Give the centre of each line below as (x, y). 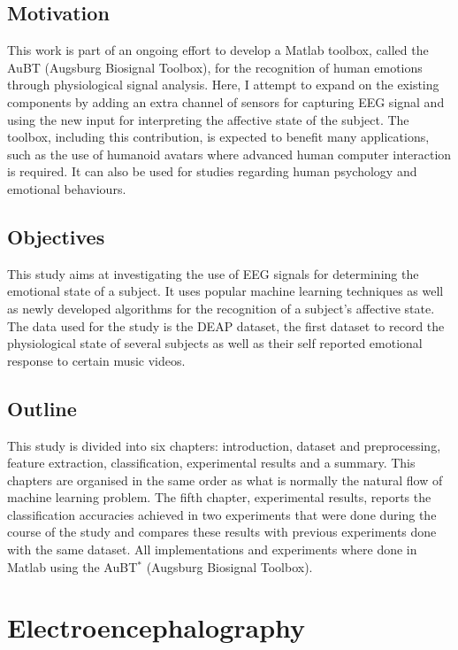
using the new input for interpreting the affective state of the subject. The (208, 119)
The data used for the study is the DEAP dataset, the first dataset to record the (226, 325)
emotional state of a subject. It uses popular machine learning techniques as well (225, 291)
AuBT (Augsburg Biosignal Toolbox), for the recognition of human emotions (215, 67)
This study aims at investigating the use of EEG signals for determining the (213, 273)
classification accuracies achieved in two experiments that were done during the (222, 514)
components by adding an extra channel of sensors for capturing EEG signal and (226, 101)
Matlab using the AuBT (73, 566)
